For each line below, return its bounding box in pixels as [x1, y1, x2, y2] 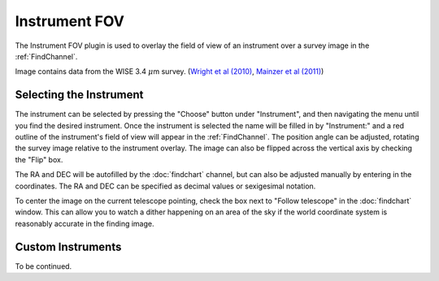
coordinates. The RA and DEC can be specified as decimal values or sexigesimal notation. [15, 181, 316, 191]
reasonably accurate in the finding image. [15, 218, 154, 228]
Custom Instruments [15, 240, 122, 253]
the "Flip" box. [15, 154, 63, 164]
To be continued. [15, 261, 72, 271]
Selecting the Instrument [15, 88, 144, 102]
